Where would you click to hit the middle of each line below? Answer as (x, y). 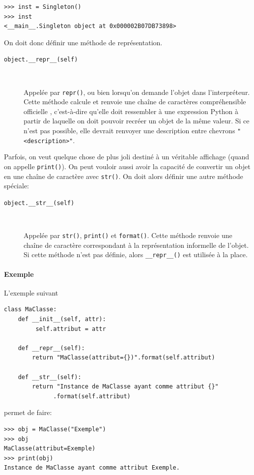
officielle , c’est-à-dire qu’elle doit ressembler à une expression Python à (131, 111)
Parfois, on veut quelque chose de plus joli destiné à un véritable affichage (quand (127, 157)
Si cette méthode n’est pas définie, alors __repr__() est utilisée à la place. (136, 254)
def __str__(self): (50, 377)
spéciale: (17, 186)
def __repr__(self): (51, 348)
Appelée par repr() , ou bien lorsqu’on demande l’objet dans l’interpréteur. (137, 92)
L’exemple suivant (31, 292)
